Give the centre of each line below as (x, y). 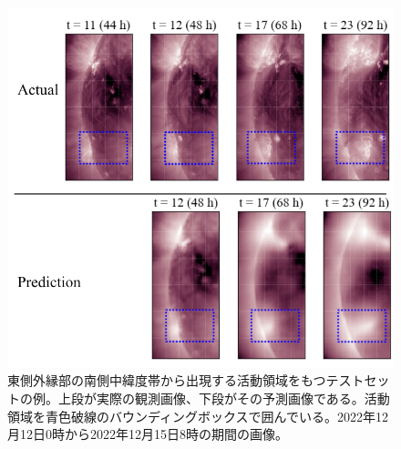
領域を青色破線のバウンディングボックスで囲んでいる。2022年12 (198, 416)
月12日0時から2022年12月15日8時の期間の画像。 (148, 434)
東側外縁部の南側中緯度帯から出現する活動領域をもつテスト (186, 380)
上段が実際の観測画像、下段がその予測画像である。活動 (224, 398)
